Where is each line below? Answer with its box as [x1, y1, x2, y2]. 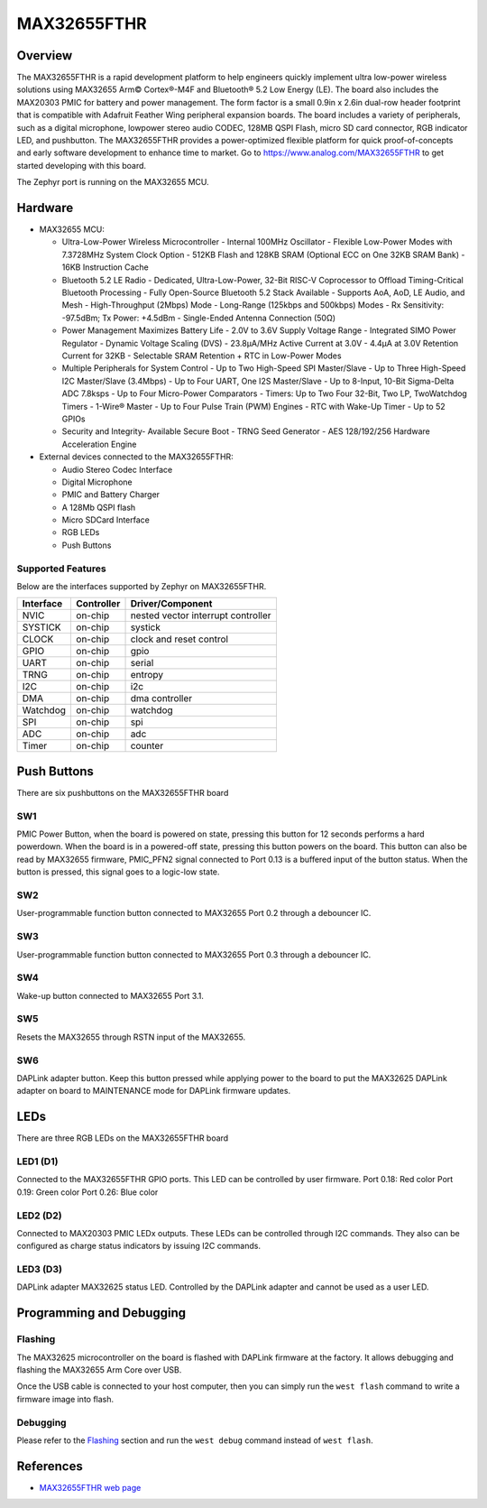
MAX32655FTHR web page [39, 1482, 142, 1493]
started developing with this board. [16, 160, 147, 171]
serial [130, 657, 154, 670]
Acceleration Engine [61, 439, 137, 449]
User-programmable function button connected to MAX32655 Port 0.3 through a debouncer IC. [16, 948, 372, 960]
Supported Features [16, 562, 107, 575]
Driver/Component [130, 597, 213, 610]
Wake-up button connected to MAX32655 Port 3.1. [16, 990, 205, 1001]
